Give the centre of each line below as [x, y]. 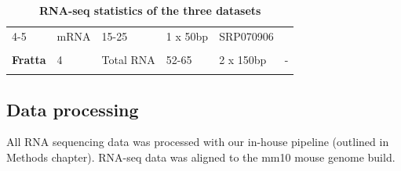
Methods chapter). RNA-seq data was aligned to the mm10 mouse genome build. [201, 157]
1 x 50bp [187, 36]
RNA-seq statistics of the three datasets [150, 10]
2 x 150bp [243, 59]
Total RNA [128, 59]
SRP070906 [246, 36]
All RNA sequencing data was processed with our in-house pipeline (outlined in [198, 142]
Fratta [29, 59]
